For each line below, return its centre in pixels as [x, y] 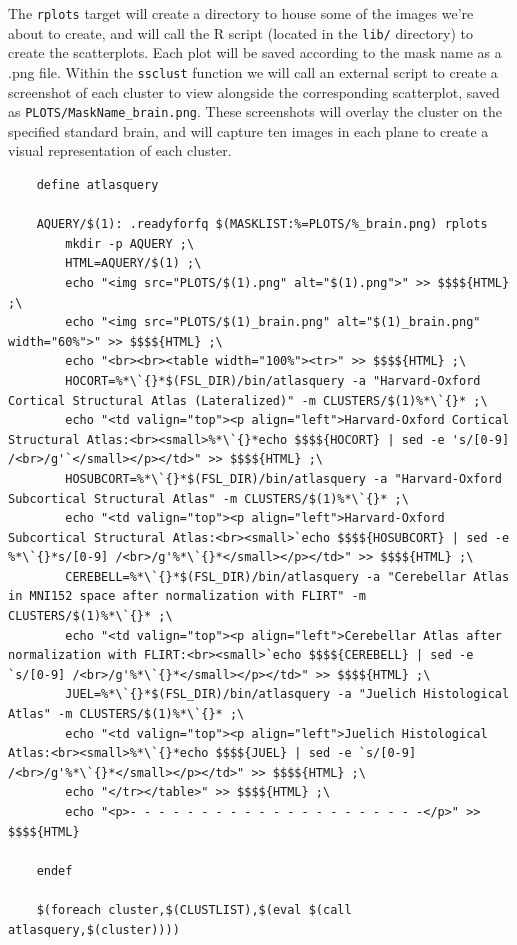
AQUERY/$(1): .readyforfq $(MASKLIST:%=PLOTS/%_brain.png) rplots [262, 224]
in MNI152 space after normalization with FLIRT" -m [187, 596]
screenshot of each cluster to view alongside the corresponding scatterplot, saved [254, 91]
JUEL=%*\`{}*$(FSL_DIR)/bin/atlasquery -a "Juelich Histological [287, 694]
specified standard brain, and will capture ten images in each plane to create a [248, 130]
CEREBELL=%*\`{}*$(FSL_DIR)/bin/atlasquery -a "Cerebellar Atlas [287, 576]
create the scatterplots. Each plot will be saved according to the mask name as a [255, 52]
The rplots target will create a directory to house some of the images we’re [241, 13]
